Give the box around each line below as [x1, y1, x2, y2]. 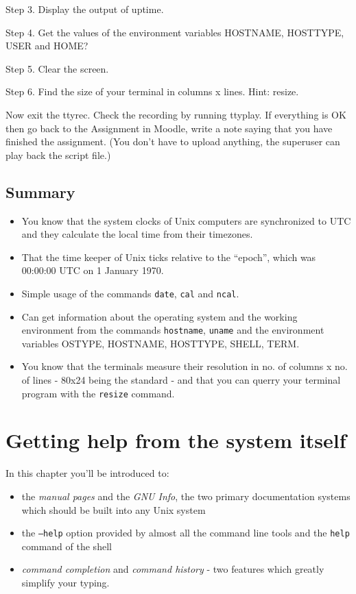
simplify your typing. [21, 576, 110, 590]
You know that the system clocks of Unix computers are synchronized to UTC [21, 213, 351, 227]
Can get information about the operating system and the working [21, 309, 298, 323]
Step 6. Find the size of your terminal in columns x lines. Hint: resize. [5, 84, 299, 99]
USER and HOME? [5, 38, 88, 53]
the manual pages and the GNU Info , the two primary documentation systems [21, 488, 351, 503]
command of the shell [21, 539, 112, 553]
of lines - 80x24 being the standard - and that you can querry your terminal [21, 373, 341, 387]
